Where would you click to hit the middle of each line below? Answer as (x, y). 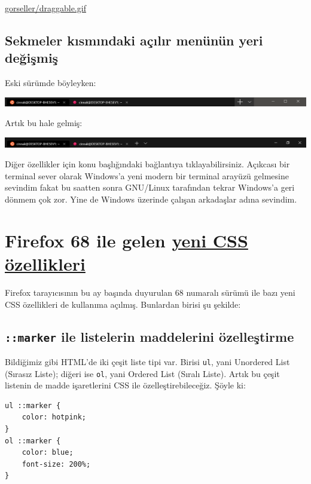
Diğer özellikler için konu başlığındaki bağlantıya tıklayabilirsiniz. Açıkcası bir (147, 164)
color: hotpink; (54, 417)
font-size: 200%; (56, 464)
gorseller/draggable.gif (45, 8)
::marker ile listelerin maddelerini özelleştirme (150, 336)
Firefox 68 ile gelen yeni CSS (126, 240)
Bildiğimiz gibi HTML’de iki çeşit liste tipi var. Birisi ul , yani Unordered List (147, 361)
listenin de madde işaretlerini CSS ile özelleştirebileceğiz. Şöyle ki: (125, 385)
